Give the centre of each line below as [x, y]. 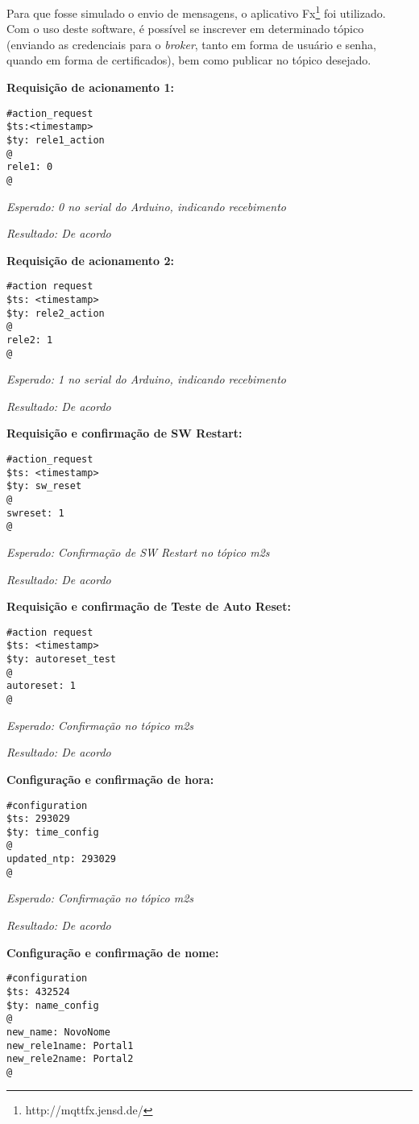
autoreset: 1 [41, 686]
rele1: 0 [30, 167]
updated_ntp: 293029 [62, 859]
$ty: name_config [53, 1005]
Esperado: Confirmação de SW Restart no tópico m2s [138, 552]
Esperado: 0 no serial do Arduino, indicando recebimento [146, 206]
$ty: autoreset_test [62, 659]
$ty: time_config [53, 832]
